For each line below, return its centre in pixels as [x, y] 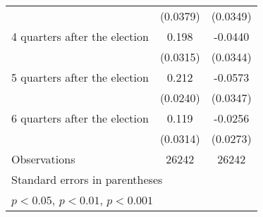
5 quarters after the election [80, 77]
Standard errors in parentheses [87, 179]
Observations [43, 159]
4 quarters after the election [80, 36]
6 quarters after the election [80, 118]
